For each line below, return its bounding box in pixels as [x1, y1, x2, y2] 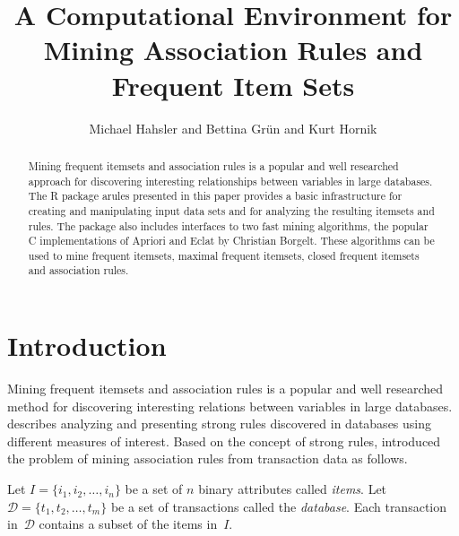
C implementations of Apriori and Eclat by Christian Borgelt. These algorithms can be [28, 233, 435, 248]
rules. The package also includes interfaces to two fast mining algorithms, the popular [28, 218, 429, 233]
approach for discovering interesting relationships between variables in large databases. [28, 173, 433, 188]
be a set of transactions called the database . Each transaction [110, 497, 447, 515]
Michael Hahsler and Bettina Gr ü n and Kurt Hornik [89, 118, 377, 137]
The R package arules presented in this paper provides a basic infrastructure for [28, 188, 403, 203]
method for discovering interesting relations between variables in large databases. [7, 396, 453, 415]
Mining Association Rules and [43, 31, 423, 68]
